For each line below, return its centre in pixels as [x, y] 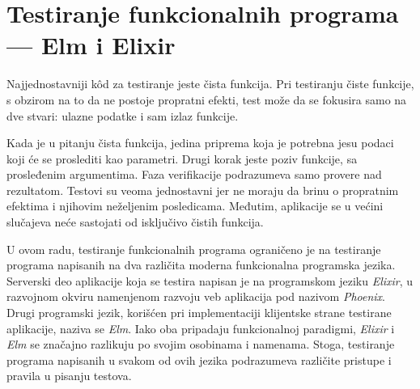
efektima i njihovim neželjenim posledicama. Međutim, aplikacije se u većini [195, 206]
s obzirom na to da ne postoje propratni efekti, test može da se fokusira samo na [207, 99]
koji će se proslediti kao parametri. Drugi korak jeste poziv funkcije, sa [182, 158]
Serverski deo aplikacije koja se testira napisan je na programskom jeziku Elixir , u [210, 280]
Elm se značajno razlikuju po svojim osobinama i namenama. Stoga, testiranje [201, 344]
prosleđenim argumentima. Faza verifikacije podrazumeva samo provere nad [194, 174]
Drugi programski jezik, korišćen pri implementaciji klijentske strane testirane [199, 313]
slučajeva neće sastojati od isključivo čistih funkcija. [135, 222]
